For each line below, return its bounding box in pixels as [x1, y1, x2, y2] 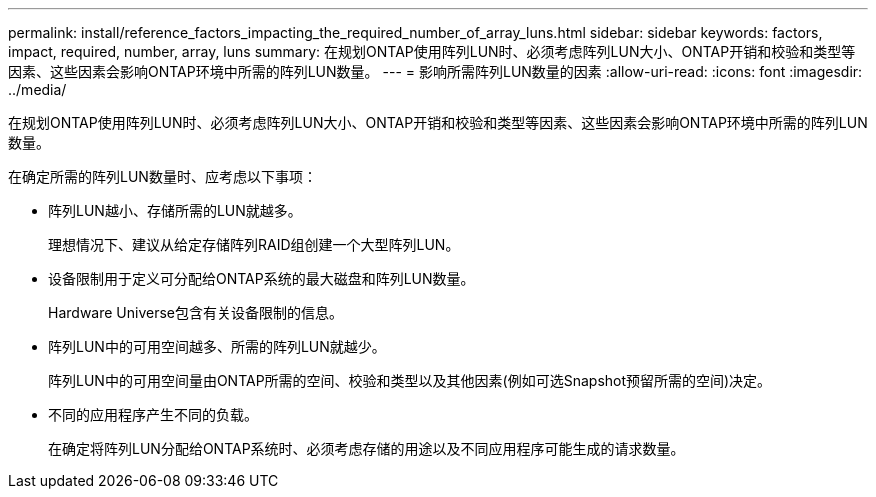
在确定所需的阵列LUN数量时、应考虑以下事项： [8, 168, 317, 185]
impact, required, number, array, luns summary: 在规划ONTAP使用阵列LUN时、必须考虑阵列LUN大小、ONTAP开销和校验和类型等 [8, 43, 856, 60]
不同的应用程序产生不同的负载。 [48, 406, 258, 423]
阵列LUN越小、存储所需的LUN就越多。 [48, 202, 302, 219]
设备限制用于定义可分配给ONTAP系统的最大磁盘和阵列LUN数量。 [48, 270, 475, 287]
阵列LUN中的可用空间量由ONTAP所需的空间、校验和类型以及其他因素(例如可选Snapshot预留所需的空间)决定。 [48, 372, 772, 389]
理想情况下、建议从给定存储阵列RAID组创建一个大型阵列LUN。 [48, 236, 460, 253]
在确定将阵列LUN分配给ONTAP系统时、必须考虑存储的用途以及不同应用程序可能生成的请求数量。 [48, 440, 685, 457]
